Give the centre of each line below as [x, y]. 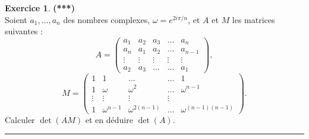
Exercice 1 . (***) [40, 8]
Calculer [20, 119]
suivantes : [24, 31]
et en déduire [109, 119]
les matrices [253, 19]
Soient [16, 19]
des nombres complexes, [107, 19]
